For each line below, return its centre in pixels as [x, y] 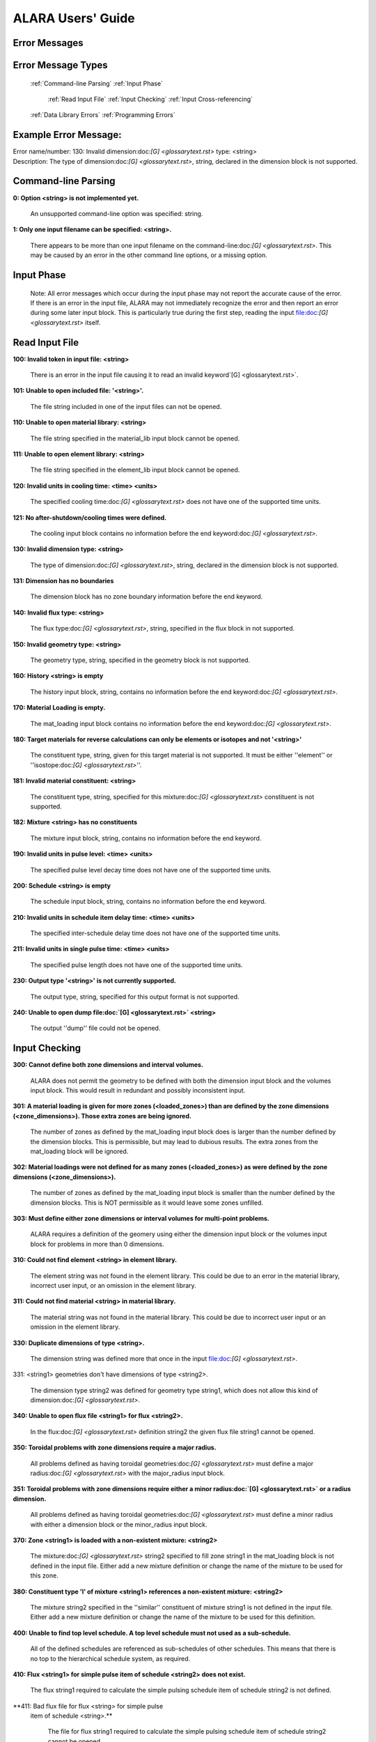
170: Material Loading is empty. [59, 708]
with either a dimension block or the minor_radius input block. [119, 1524]
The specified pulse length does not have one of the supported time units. [136, 964]
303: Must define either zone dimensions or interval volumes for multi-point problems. [141, 1218]
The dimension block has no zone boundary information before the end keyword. [147, 596]
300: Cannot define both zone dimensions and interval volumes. [108, 1065]
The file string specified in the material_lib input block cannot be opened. [135, 438]
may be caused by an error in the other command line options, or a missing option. [149, 255]
